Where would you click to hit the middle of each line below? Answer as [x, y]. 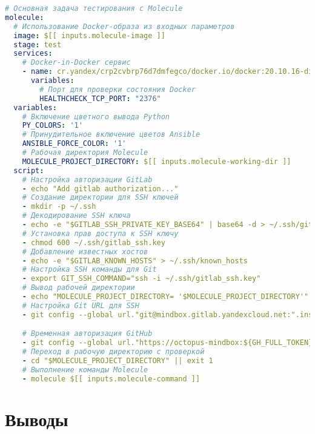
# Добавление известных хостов [85, 252]
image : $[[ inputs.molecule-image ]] [89, 35]
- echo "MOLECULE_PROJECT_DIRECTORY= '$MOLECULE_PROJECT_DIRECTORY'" [165, 297]
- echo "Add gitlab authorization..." [100, 189]
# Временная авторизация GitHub [87, 334]
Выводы [37, 419]
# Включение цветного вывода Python [96, 117]
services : [33, 54]
